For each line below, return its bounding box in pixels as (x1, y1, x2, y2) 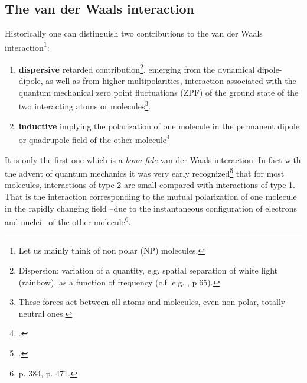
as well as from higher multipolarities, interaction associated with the (45, 74, 296, 87)
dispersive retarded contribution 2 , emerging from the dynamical (18, 61, 255, 75)
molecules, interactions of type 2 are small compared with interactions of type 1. (5, 178, 295, 191)
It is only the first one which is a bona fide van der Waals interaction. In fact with (5, 153, 301, 165)
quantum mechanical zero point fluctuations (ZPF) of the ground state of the (18, 86, 299, 98)
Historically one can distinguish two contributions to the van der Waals (5, 27, 263, 40)
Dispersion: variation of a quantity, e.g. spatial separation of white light (18, 264, 277, 277)
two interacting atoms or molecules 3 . (18, 98, 151, 112)
